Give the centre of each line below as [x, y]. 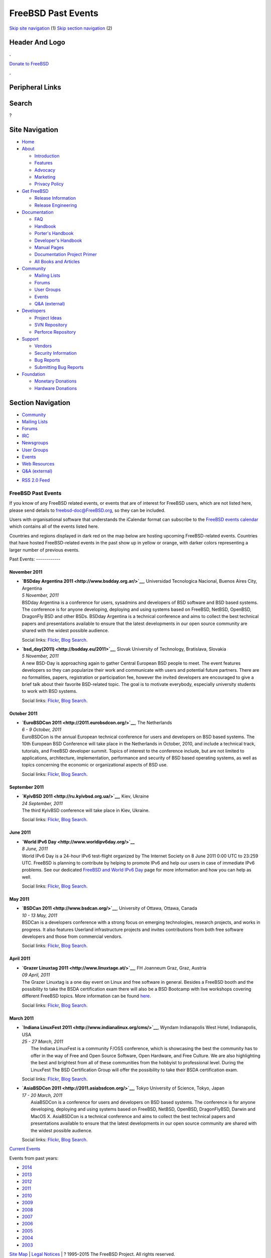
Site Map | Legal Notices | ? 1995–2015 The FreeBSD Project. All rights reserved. [92, 1254]
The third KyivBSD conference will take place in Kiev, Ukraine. [86, 810]
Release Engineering [56, 205]
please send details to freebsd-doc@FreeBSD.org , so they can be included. [87, 510]
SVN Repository [51, 325]
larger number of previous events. [44, 550]
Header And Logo [37, 43]
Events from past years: [34, 1158]
